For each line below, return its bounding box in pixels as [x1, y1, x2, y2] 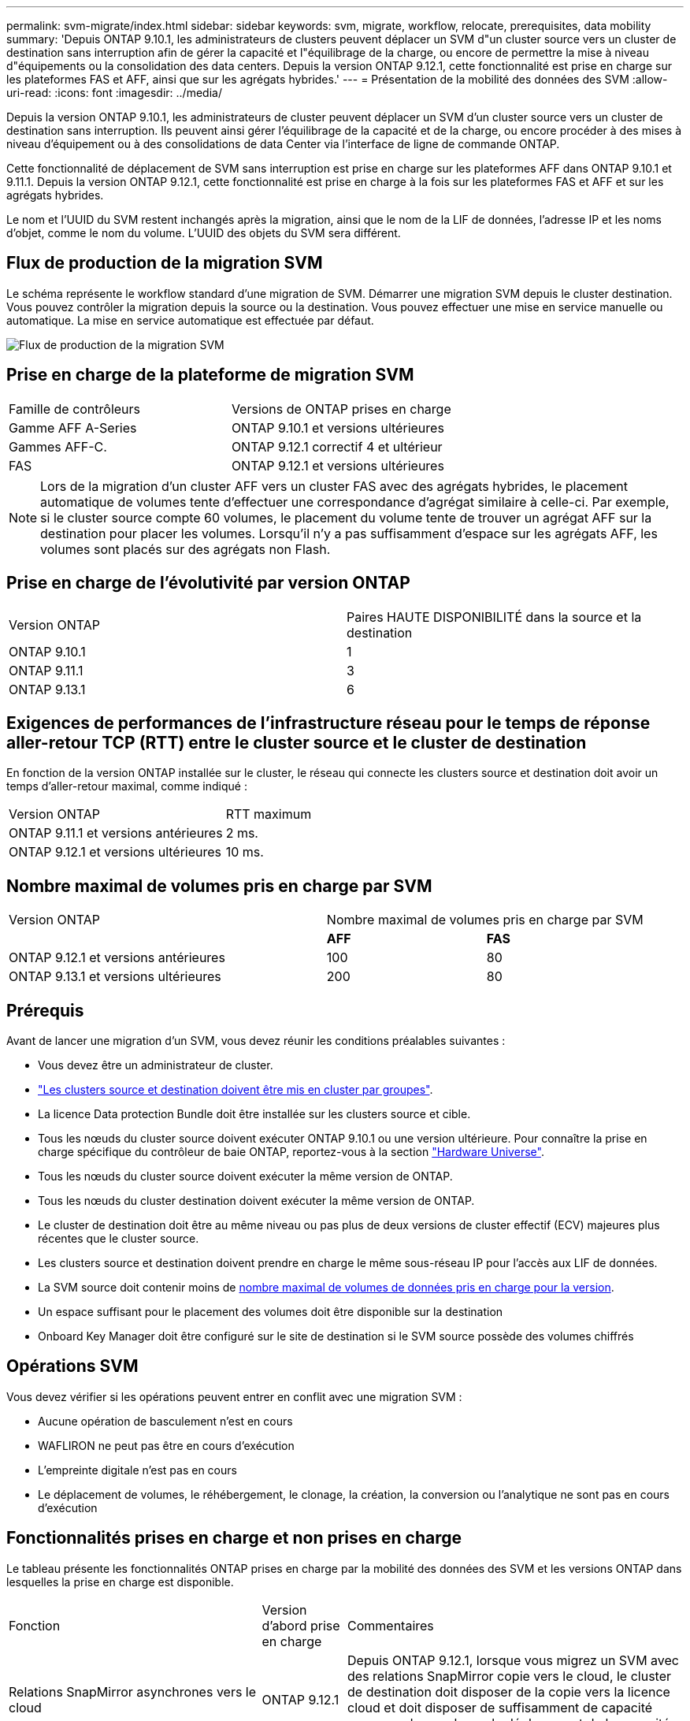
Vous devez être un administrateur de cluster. [38, 1058, 273, 1072]
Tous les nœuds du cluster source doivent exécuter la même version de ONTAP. [38, 1169, 453, 1184]
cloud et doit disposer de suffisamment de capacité [347, 1699, 653, 1715]
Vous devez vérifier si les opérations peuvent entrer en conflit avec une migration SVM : [6, 1389, 462, 1403]
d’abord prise [262, 1617, 340, 1634]
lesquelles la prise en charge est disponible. [6, 1574, 234, 1589]
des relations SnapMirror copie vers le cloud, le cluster [347, 1667, 672, 1684]
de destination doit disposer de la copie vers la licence [347, 1683, 670, 1700]
